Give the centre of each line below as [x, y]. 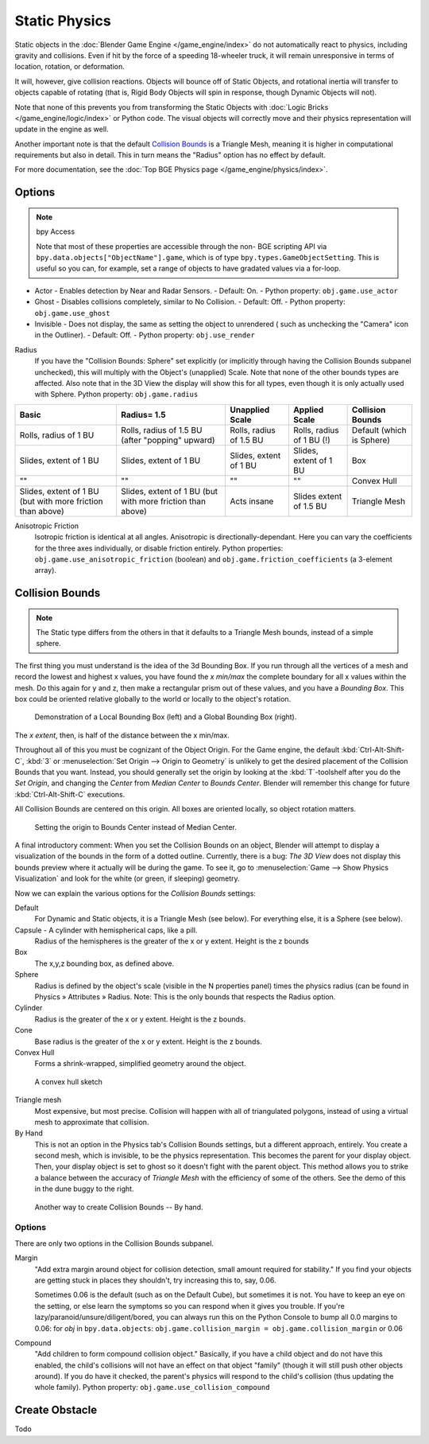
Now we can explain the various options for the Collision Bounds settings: [135, 893]
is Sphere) [371, 440]
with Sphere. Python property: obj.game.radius [116, 395]
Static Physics [63, 21]
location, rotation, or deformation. [70, 67]
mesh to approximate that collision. [92, 1122]
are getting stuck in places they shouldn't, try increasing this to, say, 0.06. [155, 1280]
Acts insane [252, 501]
